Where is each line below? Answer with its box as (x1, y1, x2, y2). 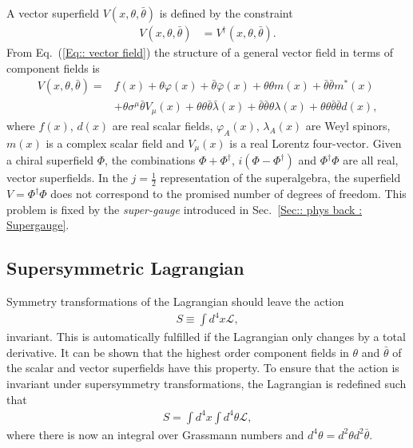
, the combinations (105, 152, 196, 168)
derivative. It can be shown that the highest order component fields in (6, 343, 349, 360)
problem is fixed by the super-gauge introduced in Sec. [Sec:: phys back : (6, 200, 363, 217)
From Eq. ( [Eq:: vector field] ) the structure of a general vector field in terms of (6, 44, 394, 61)
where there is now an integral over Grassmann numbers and (6, 426, 304, 442)
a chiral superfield (6, 152, 94, 168)
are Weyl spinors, (305, 117, 391, 133)
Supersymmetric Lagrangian (6, 256, 244, 280)
